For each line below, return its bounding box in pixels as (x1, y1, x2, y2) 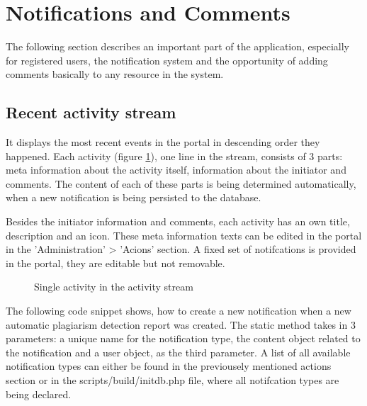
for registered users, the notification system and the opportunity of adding (6, 52, 328, 67)
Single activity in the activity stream (34, 279, 193, 294)
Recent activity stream (6, 101, 176, 123)
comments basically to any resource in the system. (6, 67, 224, 81)
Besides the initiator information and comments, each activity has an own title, (6, 214, 350, 229)
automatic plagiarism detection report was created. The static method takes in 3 (6, 317, 356, 332)
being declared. (6, 386, 72, 401)
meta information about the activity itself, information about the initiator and (6, 162, 346, 177)
